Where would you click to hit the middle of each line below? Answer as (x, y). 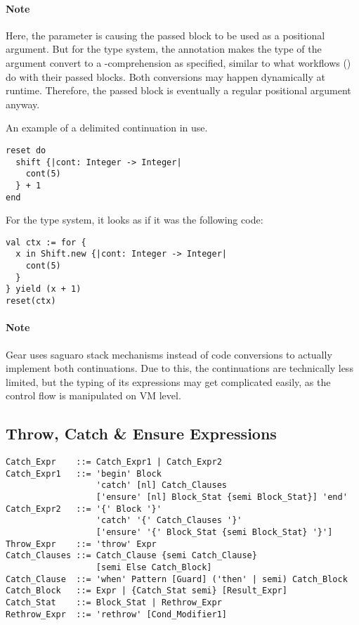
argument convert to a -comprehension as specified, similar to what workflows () (178, 62)
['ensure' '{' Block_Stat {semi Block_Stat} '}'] (214, 533)
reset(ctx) (31, 301)
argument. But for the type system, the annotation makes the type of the (164, 49)
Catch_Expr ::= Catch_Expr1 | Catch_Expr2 (114, 462)
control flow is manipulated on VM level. (93, 395)
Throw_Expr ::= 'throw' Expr (81, 544)
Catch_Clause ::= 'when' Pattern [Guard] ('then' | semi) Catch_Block (177, 579)
